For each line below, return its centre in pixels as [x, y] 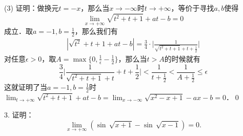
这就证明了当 [26, 86]
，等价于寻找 [193, 8]
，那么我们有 [96, 31]
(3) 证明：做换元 [32, 8]
